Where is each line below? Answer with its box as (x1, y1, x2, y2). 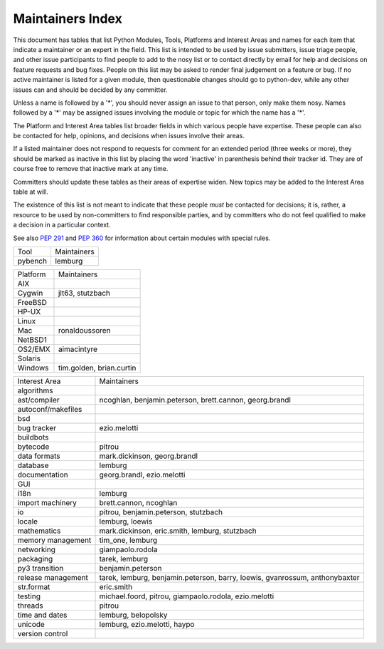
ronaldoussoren (58, 325, 111, 335)
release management (17, 572, 89, 582)
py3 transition (17, 563, 64, 573)
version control (17, 628, 68, 638)
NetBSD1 (17, 335, 48, 345)
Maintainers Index (13, 11, 122, 26)
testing (17, 591, 41, 601)
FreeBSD (17, 297, 48, 307)
